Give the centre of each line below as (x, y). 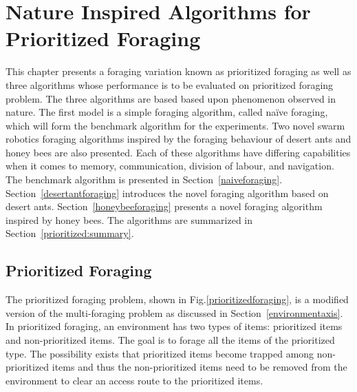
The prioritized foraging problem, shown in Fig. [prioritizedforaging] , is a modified (177, 299)
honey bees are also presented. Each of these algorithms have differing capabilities (178, 152)
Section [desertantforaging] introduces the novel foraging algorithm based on (167, 193)
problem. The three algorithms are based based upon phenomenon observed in (171, 98)
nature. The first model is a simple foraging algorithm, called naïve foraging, (167, 112)
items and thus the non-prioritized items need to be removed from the (199, 367)
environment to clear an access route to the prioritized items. (134, 380)
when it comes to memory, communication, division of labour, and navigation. (170, 166)
